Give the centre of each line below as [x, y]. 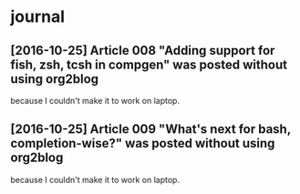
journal [38, 17]
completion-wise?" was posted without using [143, 143]
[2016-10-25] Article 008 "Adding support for [143, 51]
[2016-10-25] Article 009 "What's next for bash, [150, 129]
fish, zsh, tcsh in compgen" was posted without [149, 64]
